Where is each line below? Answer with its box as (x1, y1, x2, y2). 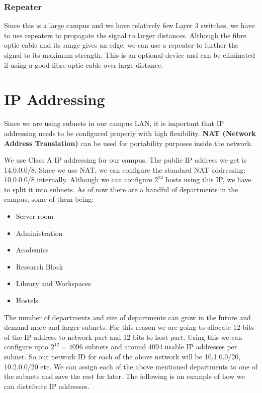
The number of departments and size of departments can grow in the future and (4, 312, 251, 322)
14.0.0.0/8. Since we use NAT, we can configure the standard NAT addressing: (4, 164, 246, 175)
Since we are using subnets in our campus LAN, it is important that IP (4, 118, 224, 128)
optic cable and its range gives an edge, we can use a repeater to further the (4, 40, 238, 50)
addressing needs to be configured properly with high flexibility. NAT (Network (4, 127, 256, 138)
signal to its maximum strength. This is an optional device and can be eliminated (4, 50, 255, 60)
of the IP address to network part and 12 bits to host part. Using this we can (4, 331, 242, 342)
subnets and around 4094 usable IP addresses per (85, 341, 237, 352)
